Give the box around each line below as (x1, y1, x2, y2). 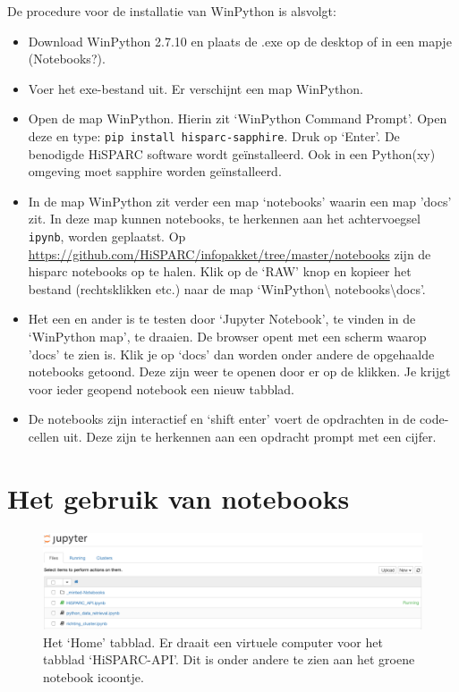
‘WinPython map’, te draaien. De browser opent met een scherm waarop (28, 327, 427, 346)
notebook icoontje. (43, 667, 144, 686)
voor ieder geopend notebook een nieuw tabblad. (28, 379, 295, 398)
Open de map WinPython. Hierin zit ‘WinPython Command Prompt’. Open (28, 109, 447, 128)
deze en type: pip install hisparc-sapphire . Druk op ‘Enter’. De (28, 126, 400, 145)
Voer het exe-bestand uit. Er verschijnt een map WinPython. (28, 79, 363, 97)
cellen (28, 427, 60, 445)
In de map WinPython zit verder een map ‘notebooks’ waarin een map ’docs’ (28, 191, 452, 210)
